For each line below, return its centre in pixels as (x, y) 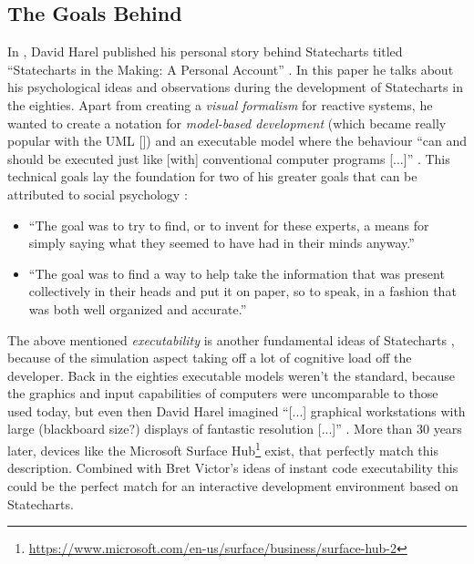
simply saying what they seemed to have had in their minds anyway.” (222, 243)
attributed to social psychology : (98, 194)
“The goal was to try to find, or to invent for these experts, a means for (229, 225)
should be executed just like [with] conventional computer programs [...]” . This (229, 158)
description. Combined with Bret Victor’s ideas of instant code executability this (233, 468)
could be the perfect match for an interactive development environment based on (233, 485)
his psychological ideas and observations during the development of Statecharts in (235, 87)
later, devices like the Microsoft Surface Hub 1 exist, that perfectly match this (223, 449)
